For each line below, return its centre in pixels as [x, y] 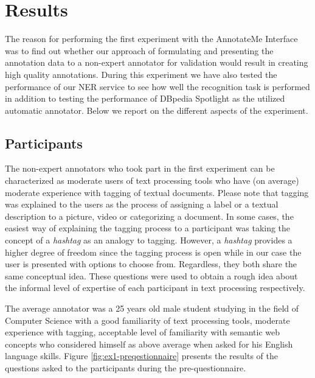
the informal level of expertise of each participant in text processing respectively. [155, 288]
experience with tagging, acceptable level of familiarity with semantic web [143, 332]
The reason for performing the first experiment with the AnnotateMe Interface [151, 39]
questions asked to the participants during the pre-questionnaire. [126, 367]
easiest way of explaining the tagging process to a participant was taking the [148, 228]
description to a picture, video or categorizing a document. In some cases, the [149, 216]
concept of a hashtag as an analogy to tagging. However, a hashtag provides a [149, 240]
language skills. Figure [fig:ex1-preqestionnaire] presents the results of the [141, 356]
